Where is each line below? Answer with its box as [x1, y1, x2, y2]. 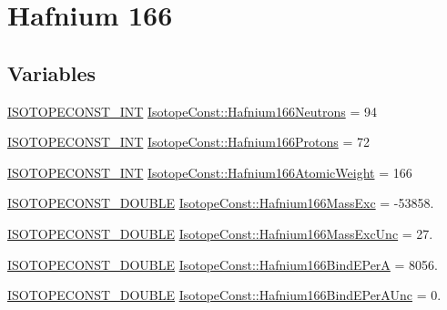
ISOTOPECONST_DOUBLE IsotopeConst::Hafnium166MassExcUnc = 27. [7, 223, 433, 243]
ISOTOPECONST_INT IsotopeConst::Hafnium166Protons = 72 [7, 132, 370, 151]
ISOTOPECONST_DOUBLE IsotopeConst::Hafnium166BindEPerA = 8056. [7, 254, 438, 274]
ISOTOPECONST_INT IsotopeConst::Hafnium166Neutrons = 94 [7, 101, 377, 120]
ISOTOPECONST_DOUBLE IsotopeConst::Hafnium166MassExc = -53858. [7, 193, 434, 212]
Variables [7, 58, 97, 87]
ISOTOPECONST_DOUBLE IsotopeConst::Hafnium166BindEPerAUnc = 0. [7, 285, 442, 305]
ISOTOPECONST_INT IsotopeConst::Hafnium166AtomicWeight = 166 [7, 162, 412, 181]
